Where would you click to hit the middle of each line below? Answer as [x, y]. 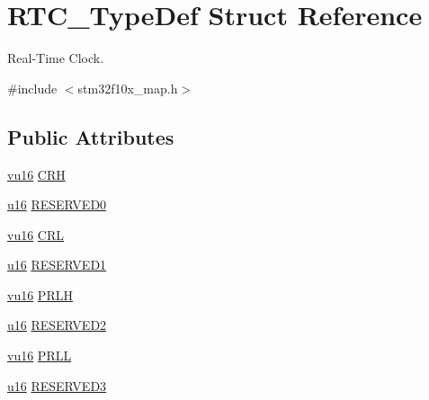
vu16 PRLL [40, 356]
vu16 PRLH [40, 294]
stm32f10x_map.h [128, 88]
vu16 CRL [36, 234]
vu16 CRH [36, 174]
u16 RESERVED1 [57, 265]
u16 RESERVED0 [57, 204]
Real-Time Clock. [56, 58]
